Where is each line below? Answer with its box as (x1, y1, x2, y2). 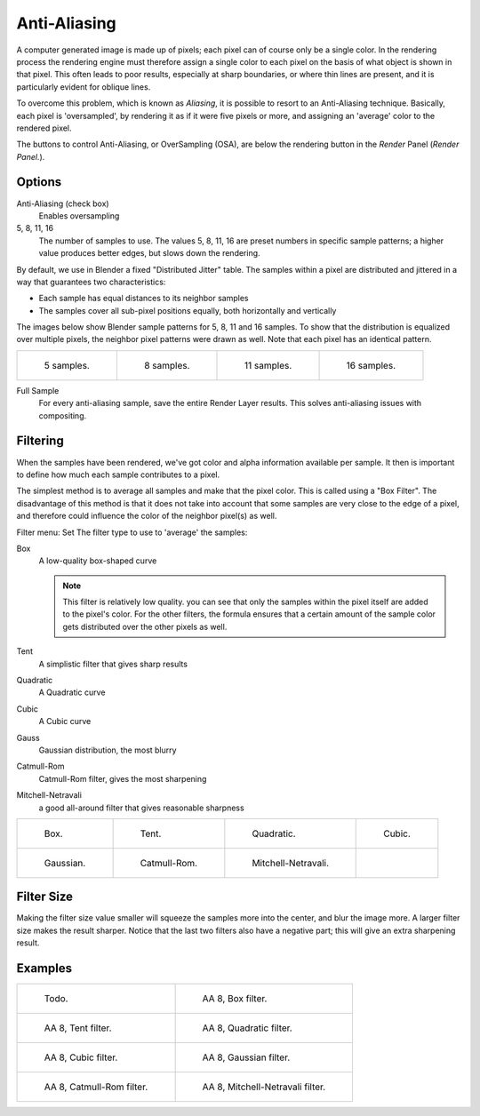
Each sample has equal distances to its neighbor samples (38, 293, 249, 304)
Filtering (16, 434, 64, 449)
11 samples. (244, 359, 292, 371)
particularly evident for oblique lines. (16, 81, 151, 92)
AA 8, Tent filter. (44, 1022, 112, 1034)
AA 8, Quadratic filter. (202, 1022, 292, 1034)
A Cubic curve (38, 716, 92, 727)
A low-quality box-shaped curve (38, 555, 157, 566)
